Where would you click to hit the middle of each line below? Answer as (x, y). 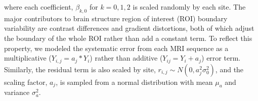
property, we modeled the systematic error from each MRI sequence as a (116, 48)
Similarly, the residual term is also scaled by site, (80, 69)
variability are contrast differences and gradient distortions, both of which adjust (129, 28)
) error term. (221, 58)
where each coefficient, (39, 7)
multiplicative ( (28, 58)
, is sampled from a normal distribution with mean (134, 82)
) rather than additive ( (126, 58)
